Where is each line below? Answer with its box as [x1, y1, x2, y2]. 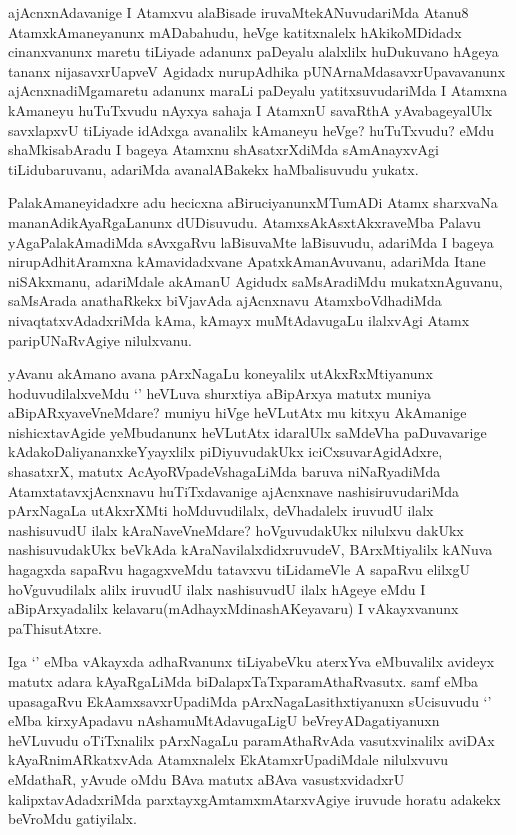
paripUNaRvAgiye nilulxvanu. [8, 329, 192, 350]
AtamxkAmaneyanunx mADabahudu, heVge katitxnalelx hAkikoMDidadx [8, 21, 462, 42]
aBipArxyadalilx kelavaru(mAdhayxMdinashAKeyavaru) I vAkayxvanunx [8, 598, 459, 619]
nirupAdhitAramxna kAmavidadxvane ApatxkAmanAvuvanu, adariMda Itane [8, 251, 486, 272]
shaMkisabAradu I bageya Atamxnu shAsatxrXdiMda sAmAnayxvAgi [8, 139, 440, 160]
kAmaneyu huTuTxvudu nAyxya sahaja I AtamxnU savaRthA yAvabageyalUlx [8, 99, 493, 120]
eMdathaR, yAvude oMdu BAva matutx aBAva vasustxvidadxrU [8, 768, 405, 789]
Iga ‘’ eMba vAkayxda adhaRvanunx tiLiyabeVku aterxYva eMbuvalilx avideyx [8, 651, 495, 672]
